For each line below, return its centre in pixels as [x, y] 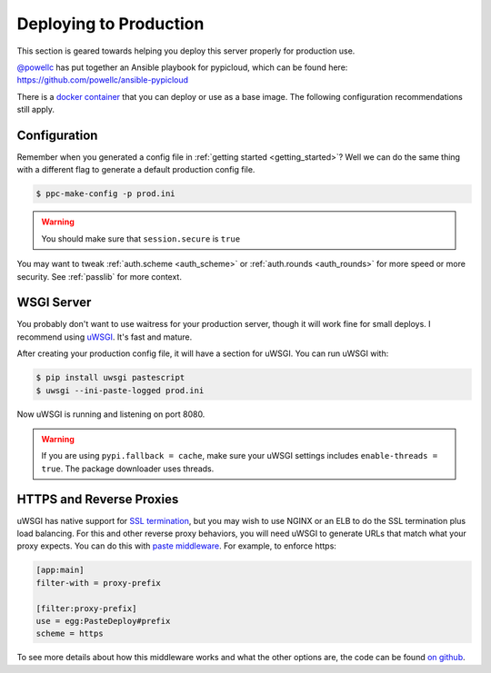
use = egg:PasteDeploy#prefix [103, 621]
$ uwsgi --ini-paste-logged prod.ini [120, 390]
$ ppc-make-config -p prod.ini [106, 194]
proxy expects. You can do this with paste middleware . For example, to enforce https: [176, 546]
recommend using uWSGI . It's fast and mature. [105, 337]
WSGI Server [54, 303]
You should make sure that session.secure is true [141, 238]
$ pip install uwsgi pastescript [110, 378]
